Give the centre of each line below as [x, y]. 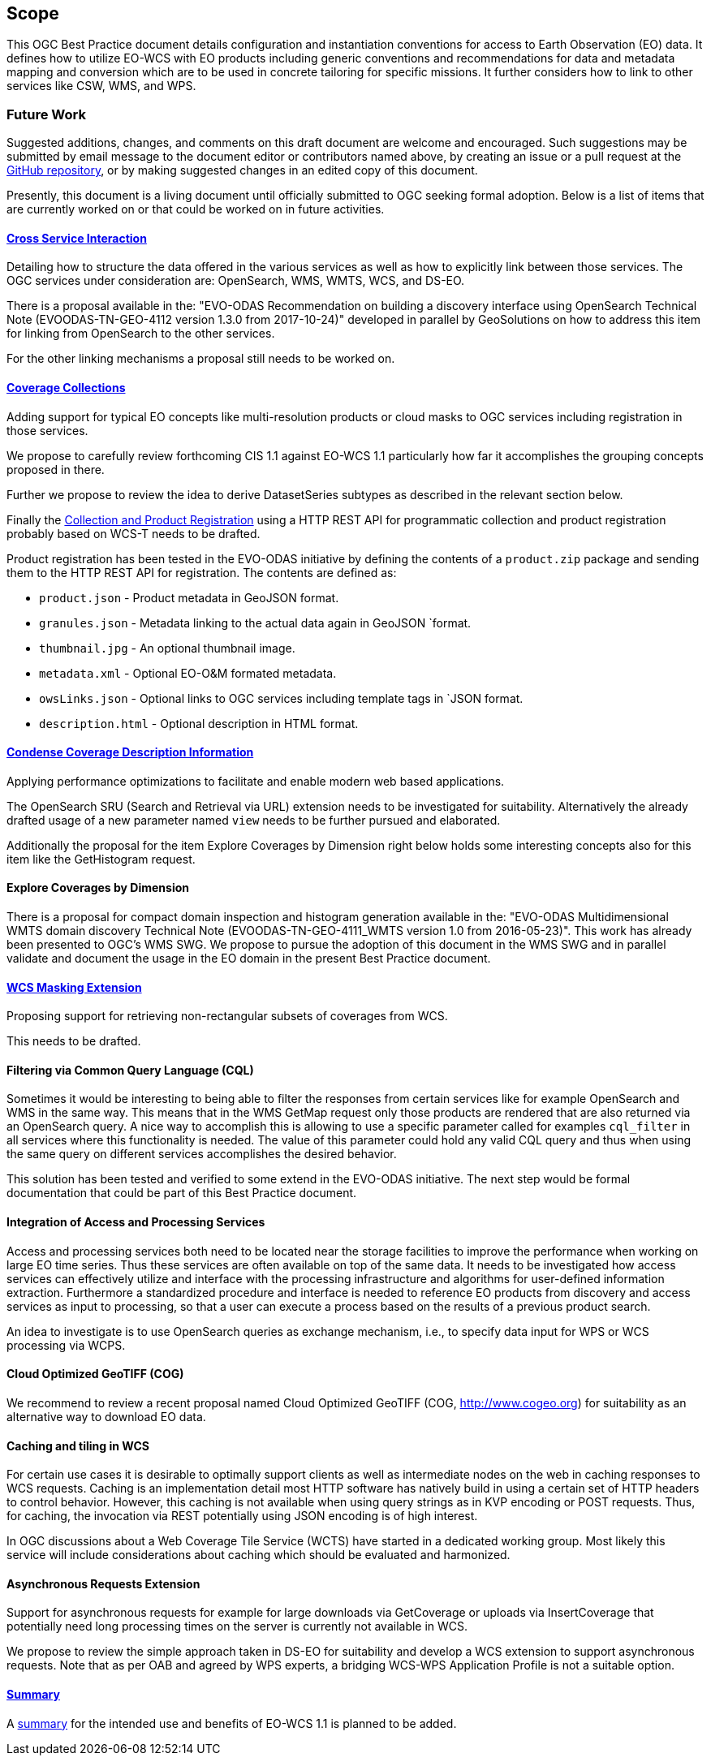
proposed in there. [56, 469]
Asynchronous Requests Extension [103, 1583]
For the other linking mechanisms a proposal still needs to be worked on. [201, 359]
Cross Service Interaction [77, 238]
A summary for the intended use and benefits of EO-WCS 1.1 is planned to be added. [232, 1723]
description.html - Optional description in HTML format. [199, 723]
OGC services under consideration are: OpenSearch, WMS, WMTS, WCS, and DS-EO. [236, 281]
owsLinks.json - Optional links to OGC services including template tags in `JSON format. [281, 698]
